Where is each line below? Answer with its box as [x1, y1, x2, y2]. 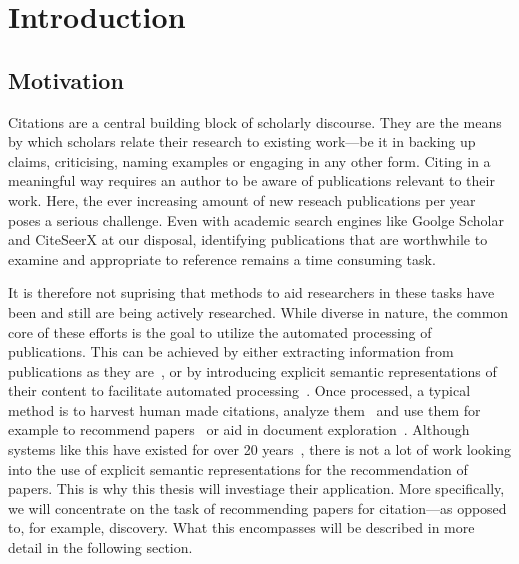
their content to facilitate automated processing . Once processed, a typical [8, 380, 471, 401]
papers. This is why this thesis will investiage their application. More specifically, [8, 478, 505, 499]
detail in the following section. [8, 537, 193, 558]
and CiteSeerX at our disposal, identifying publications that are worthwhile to [8, 229, 488, 250]
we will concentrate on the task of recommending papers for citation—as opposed [8, 497, 507, 518]
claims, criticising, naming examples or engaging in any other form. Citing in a [8, 150, 491, 171]
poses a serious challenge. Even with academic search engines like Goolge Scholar [8, 209, 504, 230]
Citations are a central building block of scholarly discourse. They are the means [8, 111, 502, 132]
